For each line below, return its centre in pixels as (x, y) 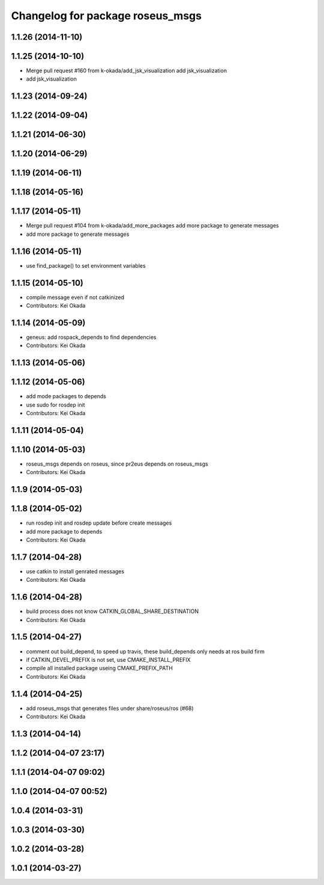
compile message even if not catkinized (75, 297)
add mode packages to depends (66, 396)
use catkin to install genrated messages (75, 571)
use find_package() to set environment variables (86, 265)
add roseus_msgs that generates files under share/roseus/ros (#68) (110, 708)
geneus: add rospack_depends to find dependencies (91, 337)
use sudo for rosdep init (55, 405)
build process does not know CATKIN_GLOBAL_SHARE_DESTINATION (112, 611)
